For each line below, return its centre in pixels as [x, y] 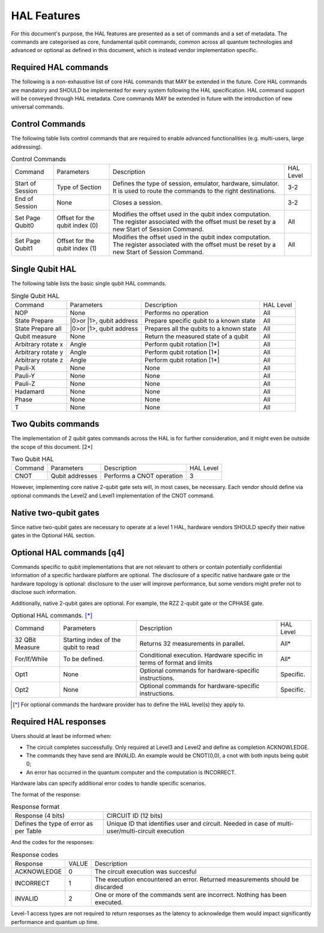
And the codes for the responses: [52, 842]
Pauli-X [25, 368]
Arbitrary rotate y [39, 352]
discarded [109, 887]
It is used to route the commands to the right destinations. [194, 191]
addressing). [27, 146]
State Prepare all [38, 328]
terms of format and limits [176, 663]
